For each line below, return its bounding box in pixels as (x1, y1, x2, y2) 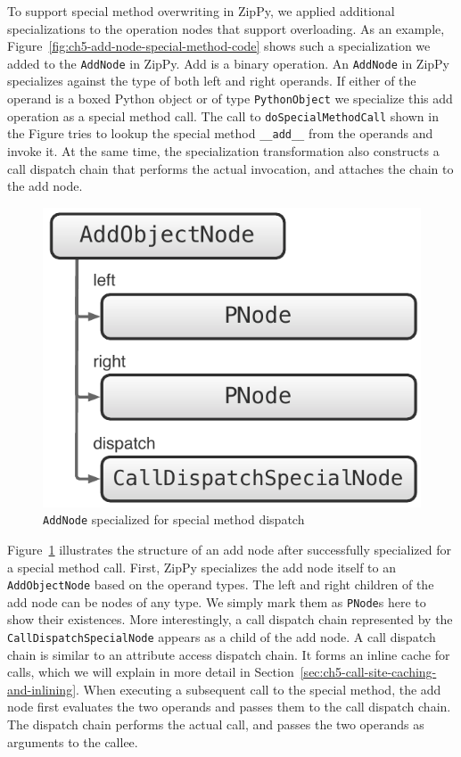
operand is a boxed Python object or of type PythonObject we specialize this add (7, 89, 453, 108)
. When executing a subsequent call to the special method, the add (76, 679, 441, 698)
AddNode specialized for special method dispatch (43, 510, 305, 529)
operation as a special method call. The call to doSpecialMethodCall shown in (7, 106, 439, 125)
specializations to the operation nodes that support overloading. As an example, (7, 19, 445, 37)
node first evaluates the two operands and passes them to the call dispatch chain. (7, 697, 451, 716)
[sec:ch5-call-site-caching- (300, 662, 437, 681)
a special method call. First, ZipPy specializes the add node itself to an (7, 557, 396, 576)
